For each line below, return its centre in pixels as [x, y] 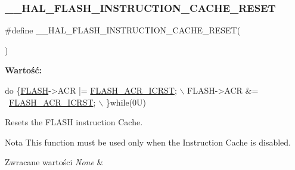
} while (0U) [126, 102]
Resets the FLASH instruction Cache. [74, 122]
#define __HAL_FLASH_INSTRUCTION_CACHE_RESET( [123, 30]
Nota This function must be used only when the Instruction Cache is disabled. [148, 142]
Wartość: [24, 70]
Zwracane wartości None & [54, 162]
